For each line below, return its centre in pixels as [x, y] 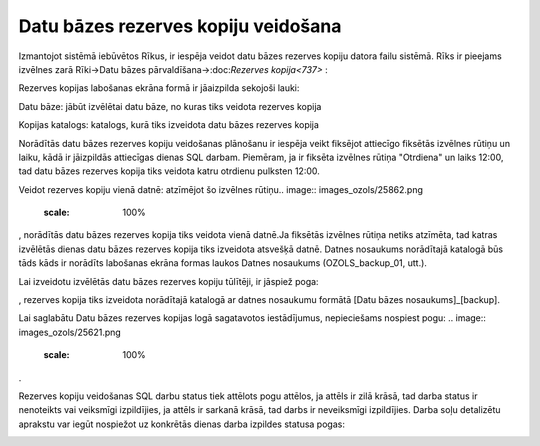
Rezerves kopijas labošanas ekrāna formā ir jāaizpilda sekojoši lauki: [159, 88]
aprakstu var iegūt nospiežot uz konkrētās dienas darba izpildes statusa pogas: [181, 424]
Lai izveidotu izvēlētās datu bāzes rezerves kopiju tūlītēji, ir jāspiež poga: [168, 281]
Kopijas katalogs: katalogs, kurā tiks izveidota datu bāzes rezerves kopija [169, 125]
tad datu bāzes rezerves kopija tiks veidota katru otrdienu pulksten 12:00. [169, 171]
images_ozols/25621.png [70, 332]
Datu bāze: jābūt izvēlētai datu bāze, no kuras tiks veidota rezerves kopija [170, 106]
